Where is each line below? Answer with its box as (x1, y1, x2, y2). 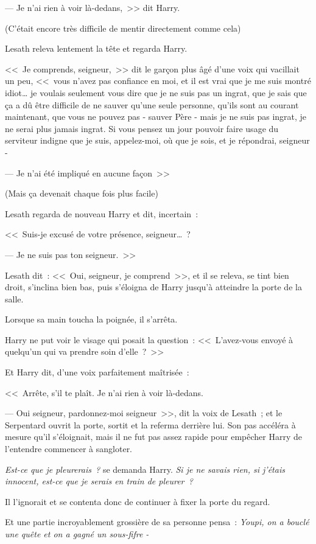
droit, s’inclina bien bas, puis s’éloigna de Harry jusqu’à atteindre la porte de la (5, 281, 302, 293)
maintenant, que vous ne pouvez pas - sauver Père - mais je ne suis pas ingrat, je (5, 110, 307, 123)
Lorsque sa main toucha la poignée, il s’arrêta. (5, 313, 178, 326)
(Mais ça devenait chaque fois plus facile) (5, 187, 158, 200)
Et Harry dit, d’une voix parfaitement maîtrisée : (5, 366, 189, 378)
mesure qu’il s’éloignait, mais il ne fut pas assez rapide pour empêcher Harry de (5, 430, 302, 443)
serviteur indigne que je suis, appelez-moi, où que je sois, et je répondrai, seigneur (5, 134, 310, 147)
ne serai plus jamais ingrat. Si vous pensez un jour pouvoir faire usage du (5, 122, 279, 134)
